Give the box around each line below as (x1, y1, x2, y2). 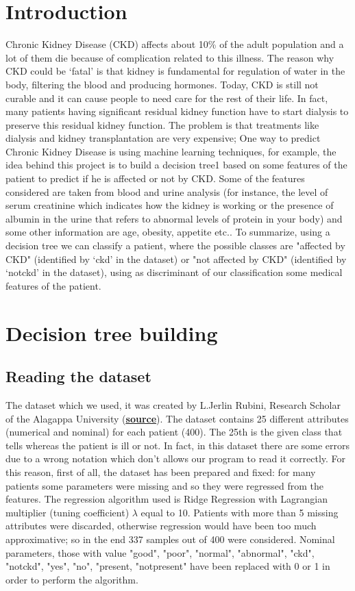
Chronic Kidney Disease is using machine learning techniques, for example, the (5, 144, 336, 158)
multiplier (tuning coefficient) (5, 505, 130, 519)
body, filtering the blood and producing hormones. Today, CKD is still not (5, 77, 319, 91)
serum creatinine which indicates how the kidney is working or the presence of (5, 198, 334, 212)
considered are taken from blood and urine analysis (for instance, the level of (5, 184, 328, 199)
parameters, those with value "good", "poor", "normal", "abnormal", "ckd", (5, 545, 315, 559)
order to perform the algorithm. (5, 572, 138, 586)
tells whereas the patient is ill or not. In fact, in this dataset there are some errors (5, 438, 350, 452)
